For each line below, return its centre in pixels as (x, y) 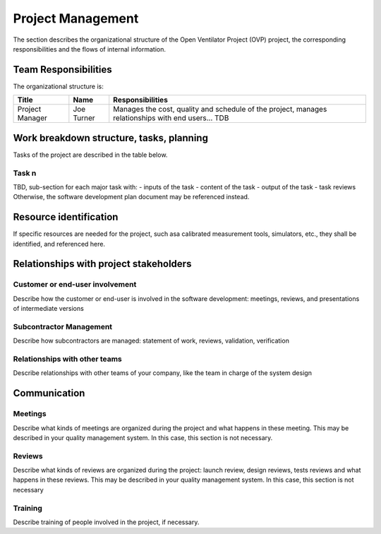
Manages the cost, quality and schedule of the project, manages (220, 109)
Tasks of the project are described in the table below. (90, 155)
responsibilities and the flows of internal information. (89, 49)
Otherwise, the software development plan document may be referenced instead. (131, 197)
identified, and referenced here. (59, 244)
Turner (84, 118)
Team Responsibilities (62, 70)
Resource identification (66, 217)
